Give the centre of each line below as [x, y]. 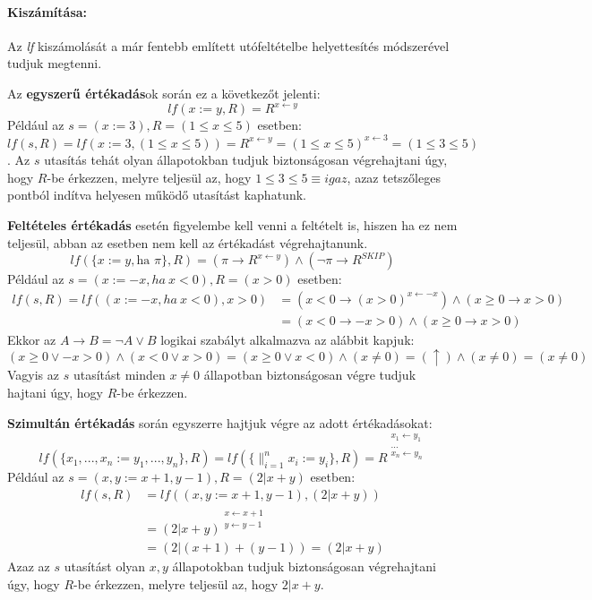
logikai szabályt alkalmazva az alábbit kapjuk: [287, 339]
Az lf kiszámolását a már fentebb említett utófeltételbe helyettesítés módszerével [228, 45]
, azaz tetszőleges [394, 177]
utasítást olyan [105, 566]
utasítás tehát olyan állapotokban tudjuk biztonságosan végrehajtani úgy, [246, 160]
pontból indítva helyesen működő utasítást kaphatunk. [157, 195]
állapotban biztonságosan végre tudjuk [310, 375]
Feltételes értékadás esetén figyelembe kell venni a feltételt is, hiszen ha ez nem [232, 225]
